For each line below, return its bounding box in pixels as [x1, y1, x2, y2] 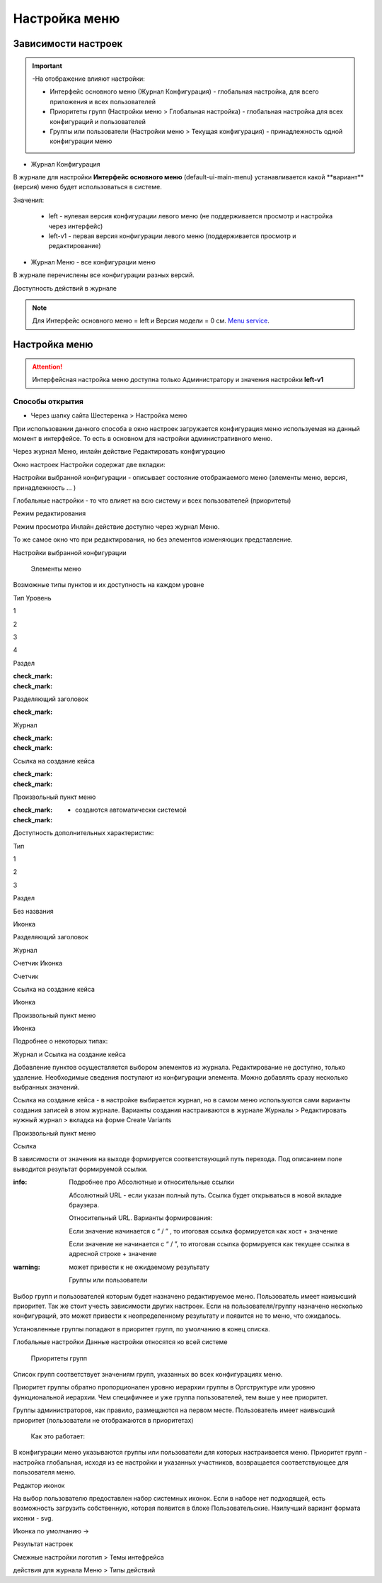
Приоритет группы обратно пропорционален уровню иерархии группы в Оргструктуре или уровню [13, 1383, 316, 1392]
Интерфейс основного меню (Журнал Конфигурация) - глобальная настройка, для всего [50, 87, 319, 96]
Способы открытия [13, 396, 84, 406]
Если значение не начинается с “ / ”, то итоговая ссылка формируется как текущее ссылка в [69, 1240, 350, 1248]
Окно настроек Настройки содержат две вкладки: [13, 460, 166, 469]
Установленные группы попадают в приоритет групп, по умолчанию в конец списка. [13, 1324, 270, 1333]
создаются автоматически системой [75, 805, 187, 815]
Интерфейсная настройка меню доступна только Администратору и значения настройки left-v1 [32, 376, 324, 384]
